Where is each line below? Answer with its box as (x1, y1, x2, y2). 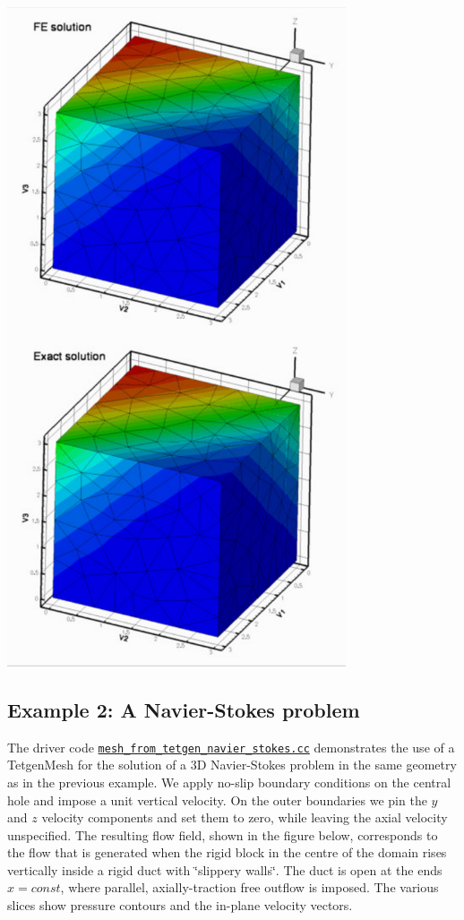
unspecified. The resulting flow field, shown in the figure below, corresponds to (7, 825, 438, 844)
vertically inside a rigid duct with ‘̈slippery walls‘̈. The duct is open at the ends (7, 860, 443, 879)
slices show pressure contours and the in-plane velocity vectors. (7, 896, 353, 915)
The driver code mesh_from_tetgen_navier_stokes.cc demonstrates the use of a (7, 737, 455, 756)
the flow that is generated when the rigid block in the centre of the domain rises (7, 843, 447, 862)
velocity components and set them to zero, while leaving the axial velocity (41, 808, 448, 827)
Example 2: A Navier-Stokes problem (7, 695, 360, 723)
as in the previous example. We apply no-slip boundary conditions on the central (7, 772, 451, 791)
